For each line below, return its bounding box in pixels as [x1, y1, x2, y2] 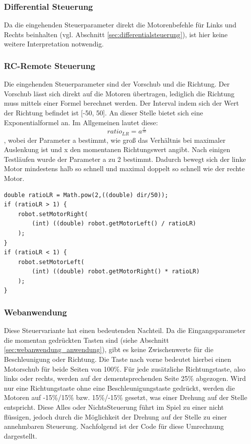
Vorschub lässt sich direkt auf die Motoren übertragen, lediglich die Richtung [4, 88, 235, 98]
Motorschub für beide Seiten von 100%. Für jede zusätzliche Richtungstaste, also [4, 363, 246, 374]
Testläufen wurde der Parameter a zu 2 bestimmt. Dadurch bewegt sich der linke [4, 154, 246, 164]
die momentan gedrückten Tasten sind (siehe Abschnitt [4, 334, 169, 345]
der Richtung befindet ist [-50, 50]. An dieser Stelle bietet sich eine [4, 108, 203, 117]
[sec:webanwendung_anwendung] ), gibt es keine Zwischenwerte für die [4, 344, 213, 355]
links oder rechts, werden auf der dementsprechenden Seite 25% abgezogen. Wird [4, 373, 246, 383]
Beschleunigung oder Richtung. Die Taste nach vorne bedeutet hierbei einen [4, 354, 231, 364]
